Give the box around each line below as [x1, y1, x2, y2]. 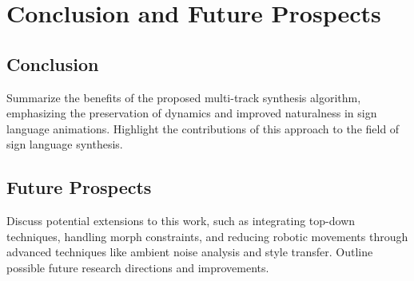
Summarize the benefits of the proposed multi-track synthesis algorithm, [6, 89, 361, 105]
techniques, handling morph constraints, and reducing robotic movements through [6, 228, 408, 244]
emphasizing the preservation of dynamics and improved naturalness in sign [6, 105, 377, 121]
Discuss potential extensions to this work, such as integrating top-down [6, 212, 356, 229]
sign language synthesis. [6, 136, 123, 152]
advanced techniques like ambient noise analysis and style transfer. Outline [6, 243, 373, 260]
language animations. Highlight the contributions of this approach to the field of [6, 120, 400, 137]
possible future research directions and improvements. [6, 259, 269, 275]
